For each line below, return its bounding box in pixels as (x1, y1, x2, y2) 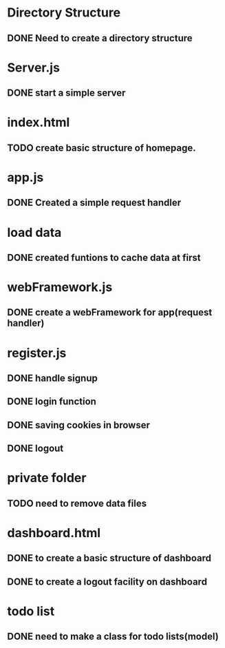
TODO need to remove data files (7, 497, 147, 509)
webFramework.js (7, 280, 113, 295)
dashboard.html (7, 525, 101, 541)
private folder (7, 470, 87, 486)
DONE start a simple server (7, 87, 126, 99)
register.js (7, 345, 67, 361)
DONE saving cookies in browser (7, 419, 150, 431)
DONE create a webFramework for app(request (7, 306, 213, 318)
